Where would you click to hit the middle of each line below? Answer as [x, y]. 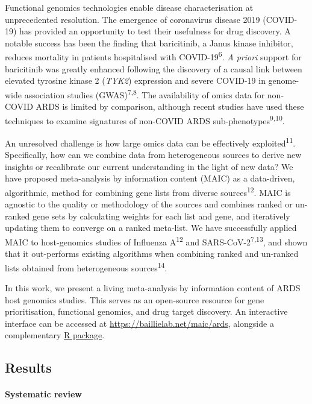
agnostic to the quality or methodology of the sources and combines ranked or [149, 204]
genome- [284, 80]
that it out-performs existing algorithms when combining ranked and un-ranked [152, 254]
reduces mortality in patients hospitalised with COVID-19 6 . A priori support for [153, 56]
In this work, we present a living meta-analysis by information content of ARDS [153, 288]
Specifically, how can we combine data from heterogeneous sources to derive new [153, 155]
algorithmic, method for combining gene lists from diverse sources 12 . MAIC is [148, 191]
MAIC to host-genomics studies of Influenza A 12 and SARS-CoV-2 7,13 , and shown [156, 241]
